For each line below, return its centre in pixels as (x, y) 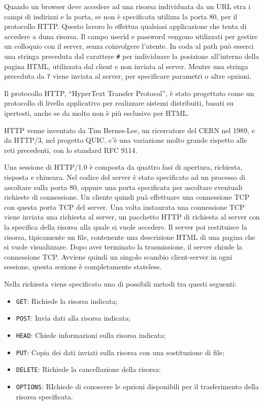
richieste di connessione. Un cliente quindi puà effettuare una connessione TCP (127, 197)
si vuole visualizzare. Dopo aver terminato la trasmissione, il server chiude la (123, 247)
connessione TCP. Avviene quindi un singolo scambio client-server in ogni (118, 256)
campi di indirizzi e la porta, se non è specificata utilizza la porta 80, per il (121, 16)
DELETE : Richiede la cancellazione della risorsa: (88, 369)
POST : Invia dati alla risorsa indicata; (73, 318)
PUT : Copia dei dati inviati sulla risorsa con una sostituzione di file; (120, 352)
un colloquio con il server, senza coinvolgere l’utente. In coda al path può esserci (129, 46)
